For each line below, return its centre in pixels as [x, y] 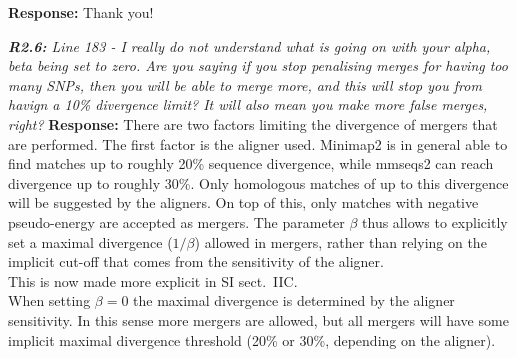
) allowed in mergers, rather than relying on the [340, 241]
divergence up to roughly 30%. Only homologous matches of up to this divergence [258, 182]
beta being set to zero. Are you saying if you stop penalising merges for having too [258, 65]
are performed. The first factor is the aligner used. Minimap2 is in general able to [258, 143]
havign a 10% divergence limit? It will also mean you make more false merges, [248, 104]
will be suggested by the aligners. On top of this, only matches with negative [243, 202]
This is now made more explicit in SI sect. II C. [153, 280]
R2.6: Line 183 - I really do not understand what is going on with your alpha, [249, 45]
